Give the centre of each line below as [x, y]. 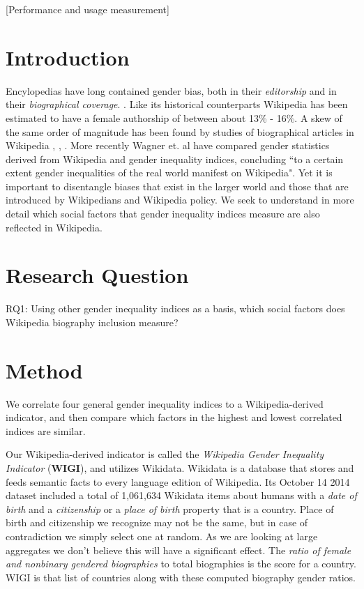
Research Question [97, 275]
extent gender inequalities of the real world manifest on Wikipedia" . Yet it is [169, 173]
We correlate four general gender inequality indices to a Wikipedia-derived [165, 403]
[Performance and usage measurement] [88, 9]
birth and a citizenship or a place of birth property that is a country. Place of [170, 508]
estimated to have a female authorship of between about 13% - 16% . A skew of [174, 117]
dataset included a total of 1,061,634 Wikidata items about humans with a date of [181, 495]
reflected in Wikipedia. [54, 227]
